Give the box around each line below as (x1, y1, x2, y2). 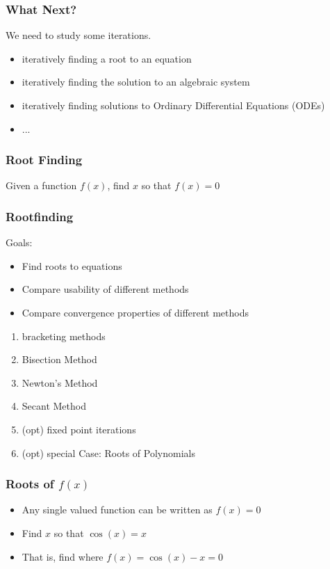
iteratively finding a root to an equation (22, 51, 192, 65)
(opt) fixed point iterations (22, 422, 136, 436)
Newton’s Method (22, 375, 98, 390)
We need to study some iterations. (6, 28, 151, 42)
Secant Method (22, 399, 86, 413)
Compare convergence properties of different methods (22, 305, 249, 319)
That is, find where (22, 549, 104, 563)
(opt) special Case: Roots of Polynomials (22, 445, 195, 460)
